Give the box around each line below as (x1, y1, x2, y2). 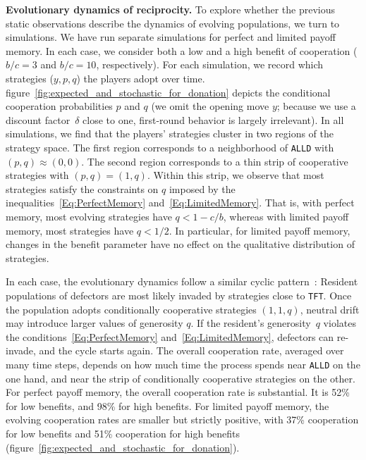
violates (323, 316, 356, 330)
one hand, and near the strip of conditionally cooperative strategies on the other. (6, 371, 355, 385)
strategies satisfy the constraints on (6, 181, 159, 196)
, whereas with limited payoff (223, 209, 349, 223)
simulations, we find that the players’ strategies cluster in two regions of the (6, 126, 334, 141)
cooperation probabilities (6, 99, 113, 113)
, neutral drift (300, 302, 360, 316)
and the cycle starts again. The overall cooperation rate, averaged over (39, 343, 344, 358)
